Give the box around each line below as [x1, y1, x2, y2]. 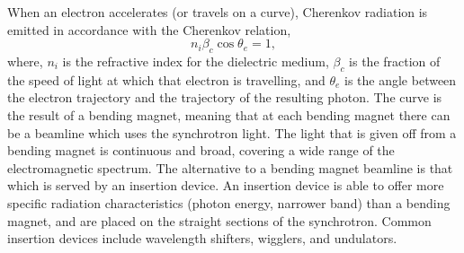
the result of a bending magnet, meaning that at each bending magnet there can [7, 105, 451, 124]
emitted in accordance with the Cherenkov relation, [7, 20, 291, 39]
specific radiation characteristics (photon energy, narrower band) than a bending [7, 193, 451, 212]
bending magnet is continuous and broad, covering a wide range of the [7, 141, 395, 160]
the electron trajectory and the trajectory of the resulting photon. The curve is [7, 88, 442, 107]
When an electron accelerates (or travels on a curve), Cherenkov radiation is [7, 3, 428, 21]
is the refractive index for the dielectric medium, [62, 51, 329, 70]
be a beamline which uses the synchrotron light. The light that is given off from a [7, 123, 457, 142]
